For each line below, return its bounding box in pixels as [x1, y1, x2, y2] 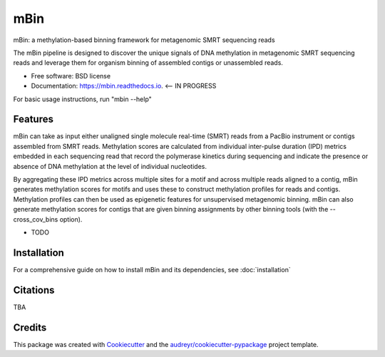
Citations [13, 284, 55, 296]
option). [59, 214, 83, 224]
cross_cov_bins [13, 214, 58, 224]
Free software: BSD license [31, 71, 111, 80]
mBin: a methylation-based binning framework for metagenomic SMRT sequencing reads [13, 36, 275, 44]
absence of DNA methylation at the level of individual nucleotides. [13, 162, 207, 170]
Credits [13, 321, 47, 333]
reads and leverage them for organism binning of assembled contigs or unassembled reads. [13, 58, 283, 67]
